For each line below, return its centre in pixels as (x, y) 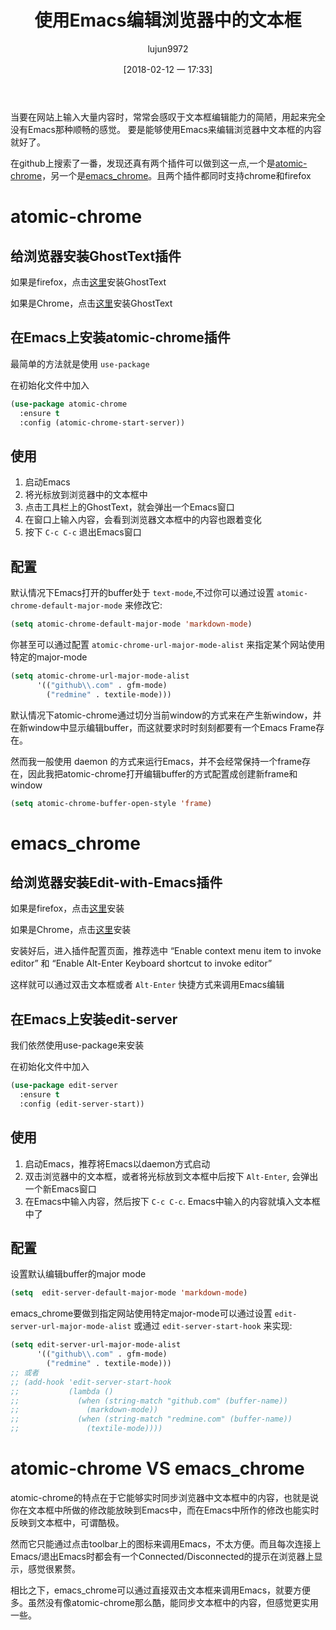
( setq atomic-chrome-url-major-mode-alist (100, 676)
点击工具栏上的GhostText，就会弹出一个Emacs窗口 (129, 507)
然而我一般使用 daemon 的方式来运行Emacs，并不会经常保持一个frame (156, 761)
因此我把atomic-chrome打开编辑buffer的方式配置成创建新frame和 (162, 773)
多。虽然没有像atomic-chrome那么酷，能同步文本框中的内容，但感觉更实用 (164, 1602)
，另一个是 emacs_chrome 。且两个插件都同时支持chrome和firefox (176, 175)
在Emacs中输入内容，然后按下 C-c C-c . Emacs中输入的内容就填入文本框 (172, 1201)
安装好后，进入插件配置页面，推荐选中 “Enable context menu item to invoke (166, 951)
